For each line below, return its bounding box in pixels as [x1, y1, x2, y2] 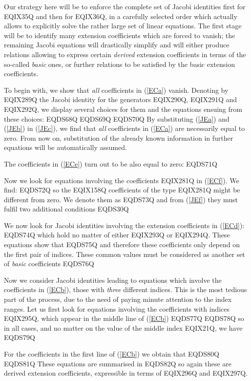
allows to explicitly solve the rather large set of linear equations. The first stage [4, 21, 242, 31]
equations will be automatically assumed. [4, 142, 127, 152]
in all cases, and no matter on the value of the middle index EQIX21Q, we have [4, 322, 243, 333]
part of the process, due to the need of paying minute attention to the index [4, 294, 232, 304]
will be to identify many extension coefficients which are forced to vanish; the [4, 30, 235, 40]
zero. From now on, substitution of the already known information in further [4, 132, 233, 143]
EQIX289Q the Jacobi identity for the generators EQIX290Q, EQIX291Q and [4, 94, 237, 105]
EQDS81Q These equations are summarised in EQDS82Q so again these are [4, 358, 232, 368]
